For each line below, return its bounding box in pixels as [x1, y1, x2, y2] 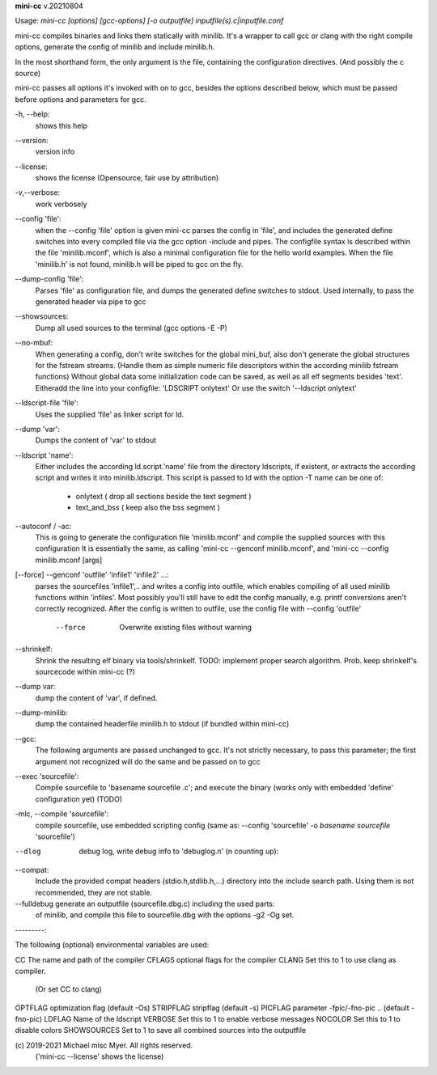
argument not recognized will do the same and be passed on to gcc [35, 756, 261, 766]
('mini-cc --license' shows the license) [35, 1052, 164, 1061]
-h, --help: [15, 109, 50, 119]
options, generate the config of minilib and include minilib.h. [15, 42, 215, 52]
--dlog [15, 847, 41, 857]
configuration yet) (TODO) [35, 794, 123, 804]
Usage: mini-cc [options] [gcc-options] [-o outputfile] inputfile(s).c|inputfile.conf [15, 16, 284, 26]
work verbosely [35, 199, 87, 209]
